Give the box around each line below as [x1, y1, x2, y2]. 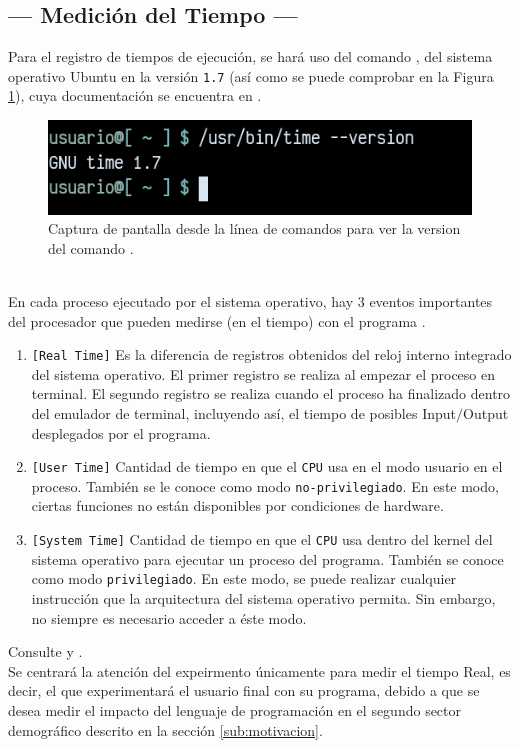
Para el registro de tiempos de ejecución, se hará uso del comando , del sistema [8, 46, 493, 67]
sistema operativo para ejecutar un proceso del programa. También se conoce [31, 548, 504, 569]
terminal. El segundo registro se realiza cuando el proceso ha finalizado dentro [31, 383, 511, 404]
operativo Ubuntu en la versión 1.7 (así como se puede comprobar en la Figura [8, 65, 494, 86]
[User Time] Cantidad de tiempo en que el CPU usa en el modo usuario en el [31, 456, 503, 477]
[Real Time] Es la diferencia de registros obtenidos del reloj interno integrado [31, 344, 512, 365]
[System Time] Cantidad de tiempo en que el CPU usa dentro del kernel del [31, 529, 493, 550]
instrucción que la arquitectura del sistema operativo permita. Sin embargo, [31, 587, 496, 608]
